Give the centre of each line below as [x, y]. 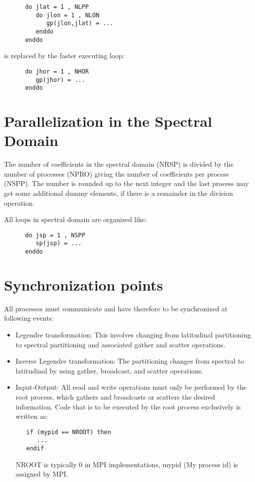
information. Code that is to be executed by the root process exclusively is [128, 406]
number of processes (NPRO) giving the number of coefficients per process [117, 173]
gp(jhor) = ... [60, 80]
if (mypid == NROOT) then [69, 432]
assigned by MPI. [42, 474]
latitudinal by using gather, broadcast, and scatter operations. [109, 370]
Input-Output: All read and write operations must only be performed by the [131, 387]
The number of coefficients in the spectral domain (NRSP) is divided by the [119, 164]
